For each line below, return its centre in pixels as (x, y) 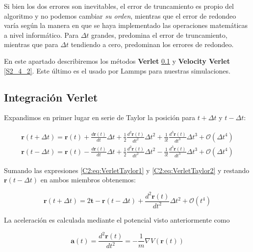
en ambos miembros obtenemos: (88, 180)
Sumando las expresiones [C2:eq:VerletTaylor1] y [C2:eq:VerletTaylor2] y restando (127, 170)
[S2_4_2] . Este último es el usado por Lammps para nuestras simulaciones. (117, 70)
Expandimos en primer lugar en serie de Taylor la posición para (100, 117)
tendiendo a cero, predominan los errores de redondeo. (152, 44)
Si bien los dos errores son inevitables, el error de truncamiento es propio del (119, 6)
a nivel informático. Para (41, 35)
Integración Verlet (51, 97)
